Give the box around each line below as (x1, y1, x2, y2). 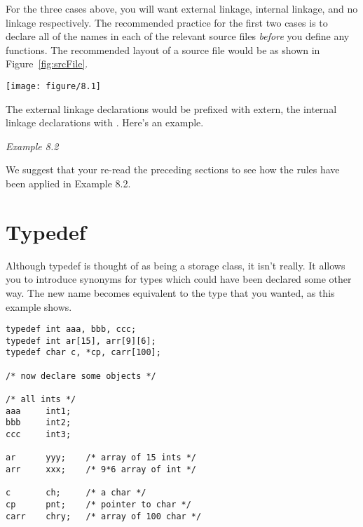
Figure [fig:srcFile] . (6, 56, 88, 71)
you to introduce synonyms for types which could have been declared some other (6, 272, 352, 286)
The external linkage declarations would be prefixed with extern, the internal (6, 101, 337, 116)
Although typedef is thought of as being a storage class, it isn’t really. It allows (6, 258, 345, 272)
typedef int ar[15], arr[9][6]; (6, 335, 156, 346)
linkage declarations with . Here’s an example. (6, 115, 204, 130)
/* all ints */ (6, 394, 76, 405)
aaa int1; (6, 406, 71, 416)
